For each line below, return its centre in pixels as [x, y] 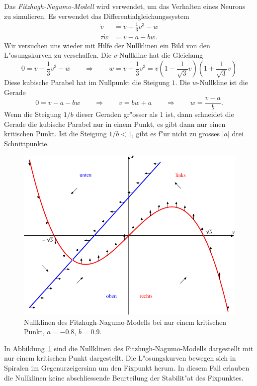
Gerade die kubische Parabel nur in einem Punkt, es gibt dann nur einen [115, 124]
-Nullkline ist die [222, 82]
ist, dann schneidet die [200, 114]
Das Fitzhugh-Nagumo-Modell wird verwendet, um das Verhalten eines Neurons [125, 6]
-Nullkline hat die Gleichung [160, 55]
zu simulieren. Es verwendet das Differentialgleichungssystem [97, 16]
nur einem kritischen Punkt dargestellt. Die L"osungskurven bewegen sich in [120, 358]
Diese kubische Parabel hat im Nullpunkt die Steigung [87, 82]
